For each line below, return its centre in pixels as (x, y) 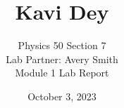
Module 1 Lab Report (62, 73)
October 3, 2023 (62, 96)
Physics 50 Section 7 (62, 45)
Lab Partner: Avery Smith (62, 59)
